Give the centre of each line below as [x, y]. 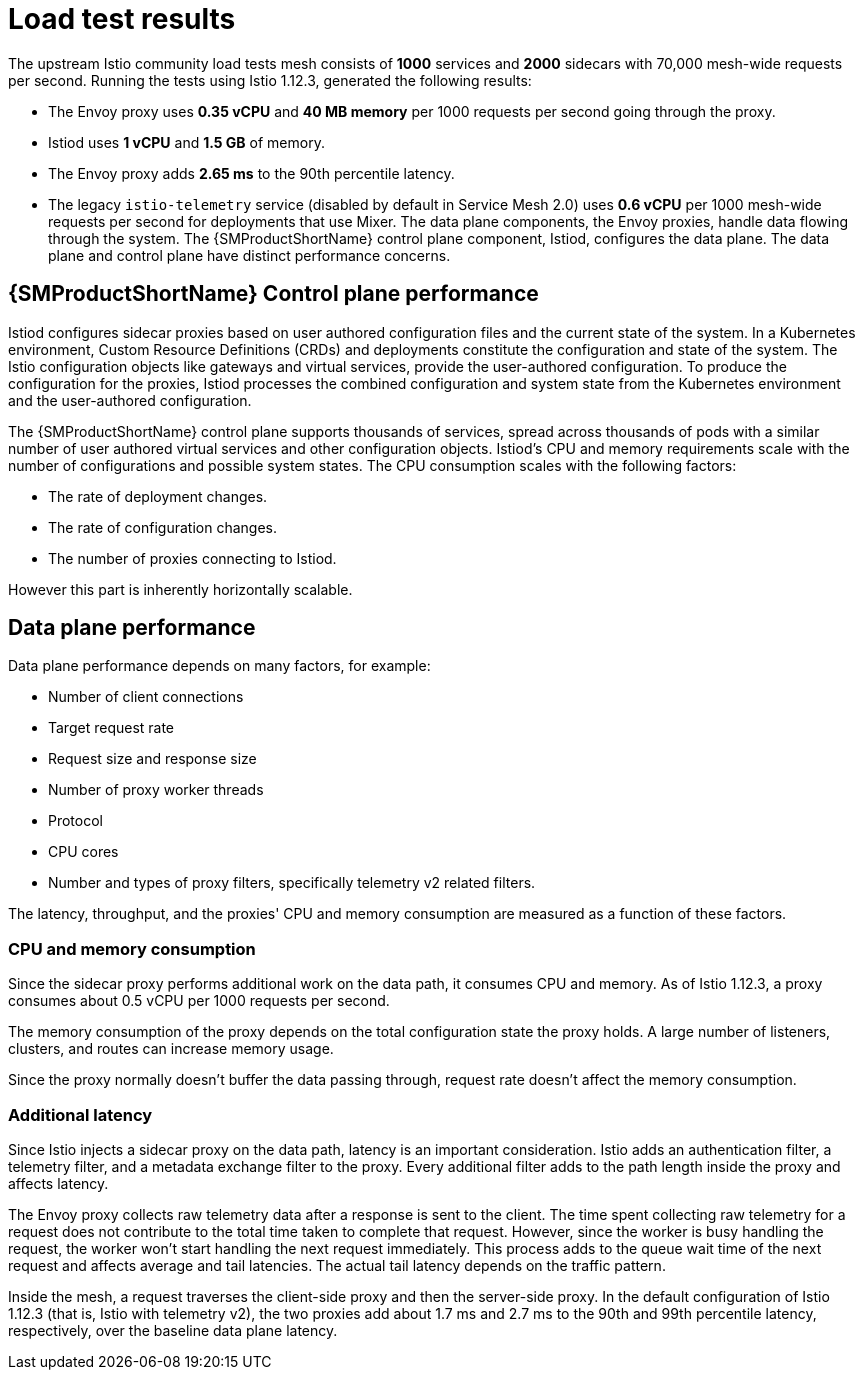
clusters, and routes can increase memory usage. [171, 1049]
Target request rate [111, 728]
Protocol [75, 821]
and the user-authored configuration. [130, 400]
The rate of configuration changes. [162, 527]
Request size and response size [152, 759]
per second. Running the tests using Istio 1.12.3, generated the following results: [270, 80]
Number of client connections [146, 697]
